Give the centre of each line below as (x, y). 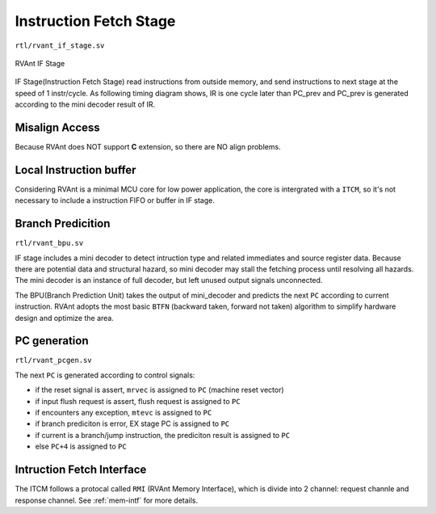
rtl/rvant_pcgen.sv (53, 360)
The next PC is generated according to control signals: (105, 375)
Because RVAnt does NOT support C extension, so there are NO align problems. (148, 147)
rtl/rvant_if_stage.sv (60, 45)
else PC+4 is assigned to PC (81, 447)
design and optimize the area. (65, 318)
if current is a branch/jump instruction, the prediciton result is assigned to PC (163, 435)
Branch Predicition (63, 223)
